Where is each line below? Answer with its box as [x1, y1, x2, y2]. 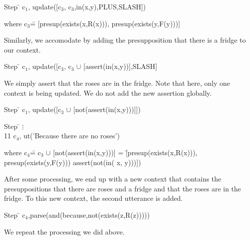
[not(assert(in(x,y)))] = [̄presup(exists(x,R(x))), [53, 147, 197, 157]
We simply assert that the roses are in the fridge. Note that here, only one [4, 77, 230, 88]
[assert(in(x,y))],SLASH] [83, 61, 158, 71]
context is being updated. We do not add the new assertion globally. [4, 87, 212, 98]
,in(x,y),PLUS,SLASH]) [74, 1, 146, 11]
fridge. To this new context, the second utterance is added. [4, 193, 183, 203]
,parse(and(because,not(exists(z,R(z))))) [28, 209, 150, 220]
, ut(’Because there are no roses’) [19, 130, 120, 141]
